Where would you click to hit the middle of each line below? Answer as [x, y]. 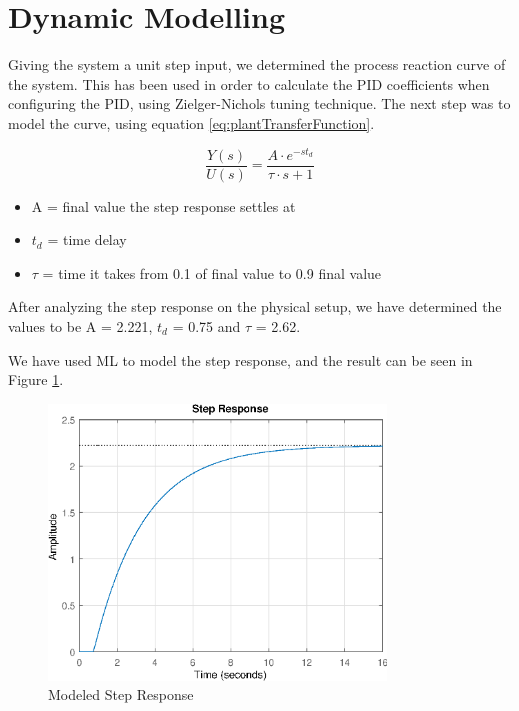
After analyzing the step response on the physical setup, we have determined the [255, 306]
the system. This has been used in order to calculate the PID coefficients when [249, 83]
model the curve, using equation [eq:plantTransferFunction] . [191, 122]
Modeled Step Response [121, 694]
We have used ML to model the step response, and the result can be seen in [240, 359]
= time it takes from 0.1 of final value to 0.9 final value [212, 272]
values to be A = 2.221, [80, 326]
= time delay [87, 239]
